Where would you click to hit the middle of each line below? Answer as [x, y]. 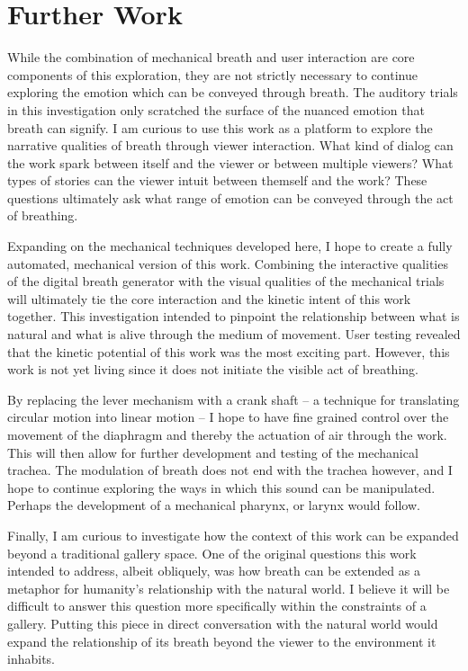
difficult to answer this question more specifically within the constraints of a [217, 606]
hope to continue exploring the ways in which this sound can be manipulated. [221, 487]
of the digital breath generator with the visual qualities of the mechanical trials [226, 281]
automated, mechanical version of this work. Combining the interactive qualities [228, 263]
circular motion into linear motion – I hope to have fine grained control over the [228, 417]
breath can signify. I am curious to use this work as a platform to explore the [220, 127]
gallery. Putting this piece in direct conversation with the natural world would [223, 623]
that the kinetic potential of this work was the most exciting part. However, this [229, 351]
